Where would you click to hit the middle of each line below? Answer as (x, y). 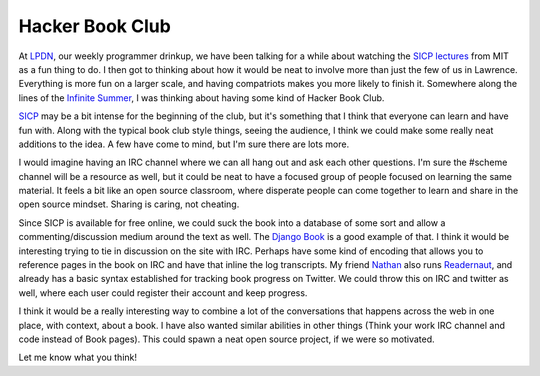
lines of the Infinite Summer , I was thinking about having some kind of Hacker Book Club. (201, 97)
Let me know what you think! (77, 357)
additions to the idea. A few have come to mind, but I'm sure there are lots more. (184, 144)
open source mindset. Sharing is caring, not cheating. (129, 204)
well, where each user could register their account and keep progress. (163, 292)
